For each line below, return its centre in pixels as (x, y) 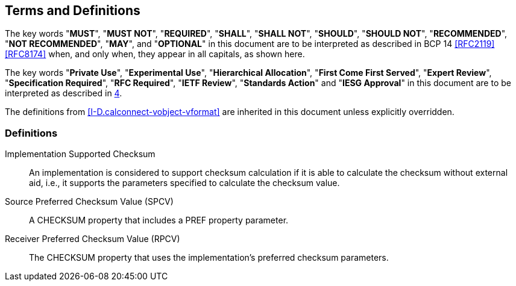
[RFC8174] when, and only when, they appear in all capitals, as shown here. (155, 54)
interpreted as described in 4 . (64, 93)
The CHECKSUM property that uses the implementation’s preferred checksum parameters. (209, 258)
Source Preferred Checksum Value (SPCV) (89, 202)
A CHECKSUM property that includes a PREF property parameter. (159, 220)
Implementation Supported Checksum (80, 154)
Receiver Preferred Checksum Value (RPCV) (93, 239)
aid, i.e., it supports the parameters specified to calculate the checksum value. (184, 183)
